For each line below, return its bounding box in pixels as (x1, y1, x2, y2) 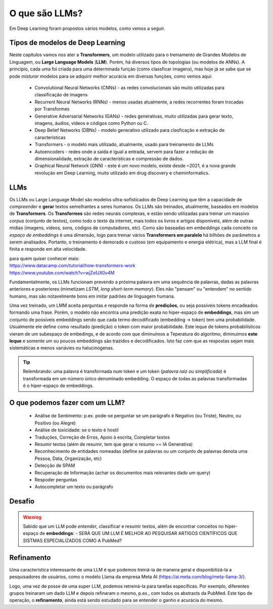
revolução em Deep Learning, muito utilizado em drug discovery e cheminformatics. (34, 170, 210, 176)
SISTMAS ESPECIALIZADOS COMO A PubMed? (23, 538, 122, 544)
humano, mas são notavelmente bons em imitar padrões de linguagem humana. (9, 293, 175, 299)
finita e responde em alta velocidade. (9, 246, 87, 252)
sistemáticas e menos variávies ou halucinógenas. (9, 345, 114, 351)
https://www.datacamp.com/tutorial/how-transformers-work (9, 263, 135, 269)
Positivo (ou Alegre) (34, 420, 76, 426)
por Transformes (34, 106, 70, 112)
